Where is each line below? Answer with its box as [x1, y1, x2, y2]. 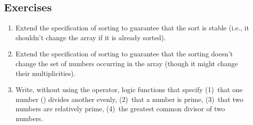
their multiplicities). [15, 68, 76, 78]
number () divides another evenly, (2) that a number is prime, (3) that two [15, 94, 244, 104]
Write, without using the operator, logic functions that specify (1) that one [15, 84, 243, 95]
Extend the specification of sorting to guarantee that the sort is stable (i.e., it [15, 23, 249, 33]
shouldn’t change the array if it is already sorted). [15, 32, 166, 42]
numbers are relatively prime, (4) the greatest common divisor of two [15, 103, 225, 114]
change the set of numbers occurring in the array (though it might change [15, 58, 238, 68]
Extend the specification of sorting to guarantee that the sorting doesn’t [15, 49, 233, 59]
